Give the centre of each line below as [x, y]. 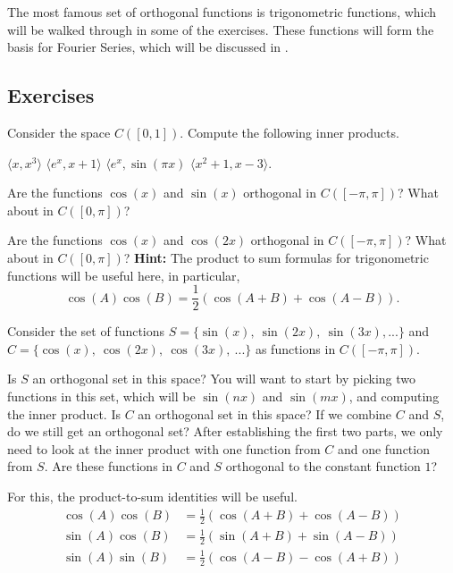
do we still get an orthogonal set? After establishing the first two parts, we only [225, 431]
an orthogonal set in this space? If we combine [265, 413]
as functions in [295, 348]
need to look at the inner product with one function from [164, 448]
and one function [383, 448]
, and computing [394, 396]
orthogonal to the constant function [323, 466]
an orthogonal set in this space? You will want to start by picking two [224, 379]
